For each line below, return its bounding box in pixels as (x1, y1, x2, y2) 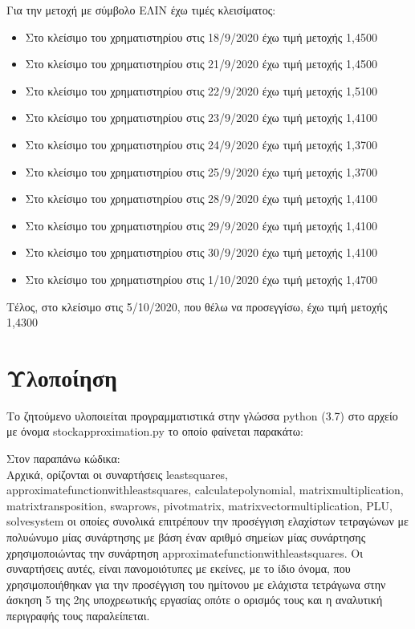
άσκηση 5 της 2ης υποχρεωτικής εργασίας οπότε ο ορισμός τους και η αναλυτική (6, 591, 383, 608)
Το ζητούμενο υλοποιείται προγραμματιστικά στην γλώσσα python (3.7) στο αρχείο (6, 407, 398, 424)
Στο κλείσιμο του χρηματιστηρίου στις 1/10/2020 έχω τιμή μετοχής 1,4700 (25, 270, 377, 287)
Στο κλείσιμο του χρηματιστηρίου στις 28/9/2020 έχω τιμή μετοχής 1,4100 (25, 190, 377, 207)
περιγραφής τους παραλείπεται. (6, 607, 150, 623)
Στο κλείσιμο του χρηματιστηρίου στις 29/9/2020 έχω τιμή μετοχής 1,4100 (25, 217, 377, 233)
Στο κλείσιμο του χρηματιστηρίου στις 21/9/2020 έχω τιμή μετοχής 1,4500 (25, 55, 377, 72)
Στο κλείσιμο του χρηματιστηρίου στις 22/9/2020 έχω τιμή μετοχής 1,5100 (25, 82, 377, 99)
